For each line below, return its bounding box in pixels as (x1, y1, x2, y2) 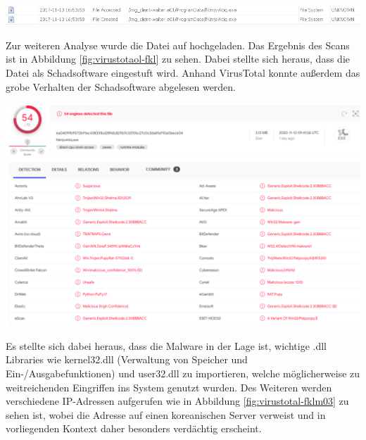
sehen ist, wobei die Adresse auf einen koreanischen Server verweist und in (6, 407, 326, 422)
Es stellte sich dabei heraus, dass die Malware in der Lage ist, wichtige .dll (6, 338, 327, 353)
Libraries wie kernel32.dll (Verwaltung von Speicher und (6, 352, 248, 367)
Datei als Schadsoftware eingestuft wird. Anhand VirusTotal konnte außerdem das (6, 65, 360, 80)
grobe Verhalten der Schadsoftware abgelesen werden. (6, 79, 236, 94)
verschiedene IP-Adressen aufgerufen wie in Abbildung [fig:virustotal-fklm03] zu (6, 394, 349, 408)
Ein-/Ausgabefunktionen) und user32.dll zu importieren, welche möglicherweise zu (6, 365, 360, 380)
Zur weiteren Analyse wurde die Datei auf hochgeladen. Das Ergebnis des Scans (6, 37, 350, 52)
